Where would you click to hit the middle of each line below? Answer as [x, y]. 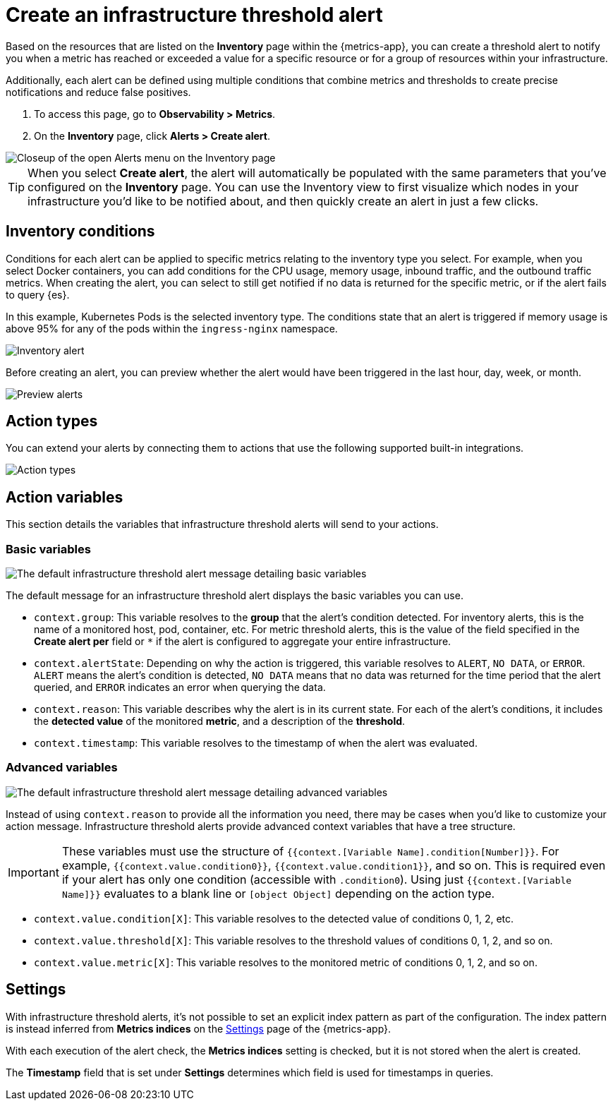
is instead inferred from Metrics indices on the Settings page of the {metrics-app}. [199, 1028]
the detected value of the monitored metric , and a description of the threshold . [220, 721]
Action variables [65, 497]
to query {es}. [38, 294]
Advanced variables [62, 768]
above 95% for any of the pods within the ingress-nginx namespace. [172, 328]
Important [34, 872]
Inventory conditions [80, 232]
